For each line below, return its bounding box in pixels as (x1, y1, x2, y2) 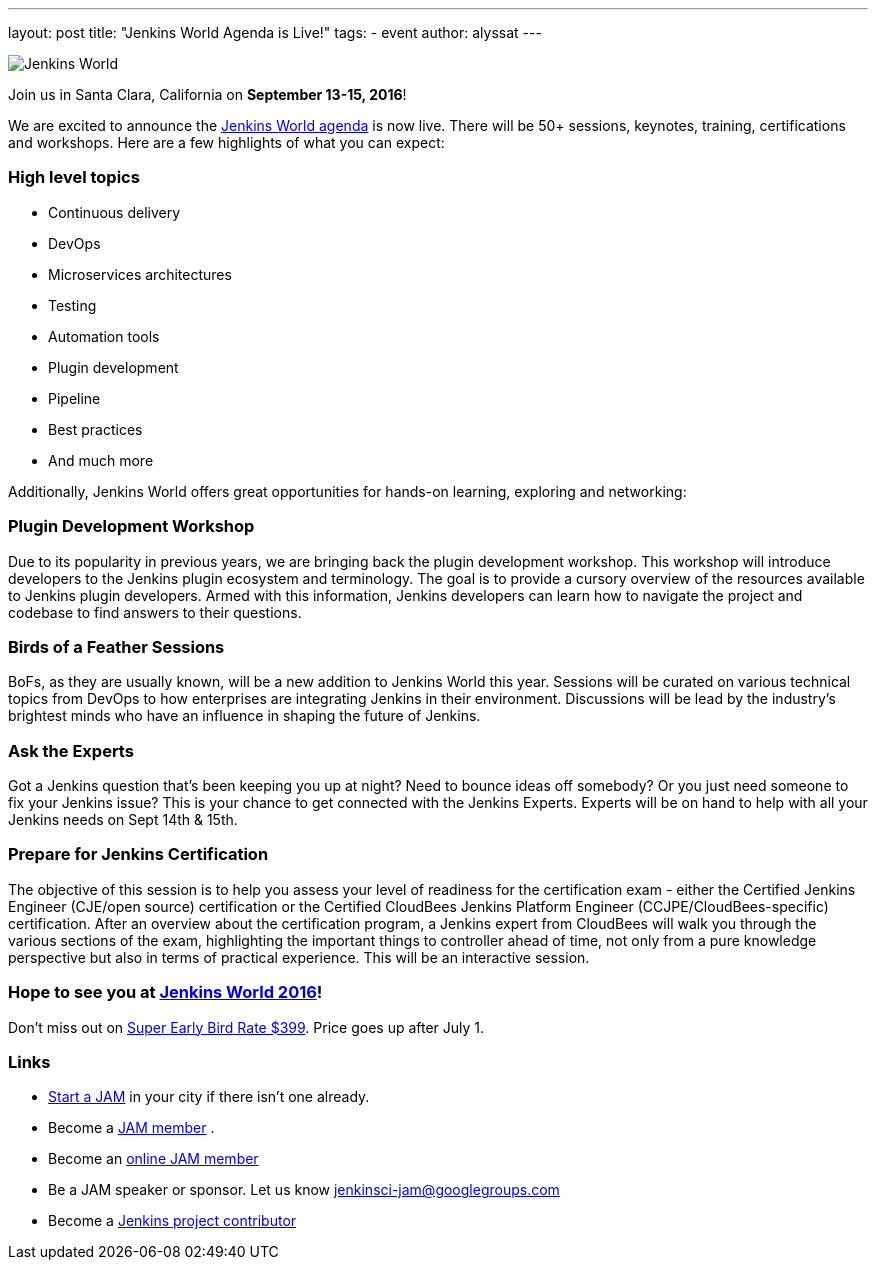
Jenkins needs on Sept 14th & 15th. (8, 811, 238, 828)
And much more (48, 451, 154, 469)
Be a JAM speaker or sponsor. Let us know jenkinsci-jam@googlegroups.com (48, 1181, 560, 1199)
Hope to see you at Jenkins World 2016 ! (8, 982, 323, 1003)
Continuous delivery (48, 203, 181, 221)
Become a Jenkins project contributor (48, 1212, 297, 1230)
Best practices (48, 420, 143, 438)
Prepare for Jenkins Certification (8, 844, 269, 865)
